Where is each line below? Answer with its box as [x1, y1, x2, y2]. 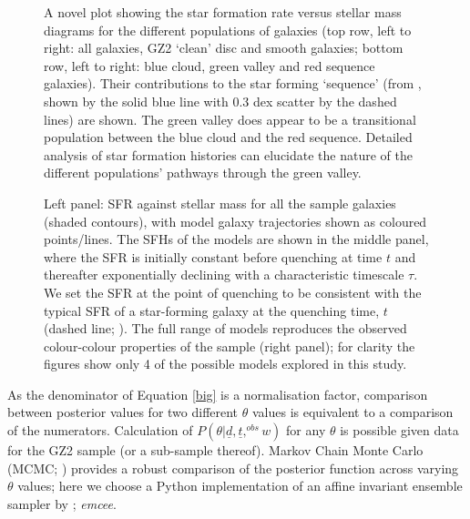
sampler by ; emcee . [7, 494, 117, 513]
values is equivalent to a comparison [251, 402, 454, 422]
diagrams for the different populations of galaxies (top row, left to [44, 20, 412, 39]
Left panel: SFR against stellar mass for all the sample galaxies [44, 193, 396, 212]
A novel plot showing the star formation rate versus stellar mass [44, 3, 402, 21]
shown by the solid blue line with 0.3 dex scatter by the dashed [44, 91, 397, 110]
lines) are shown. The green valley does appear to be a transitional [44, 109, 416, 128]
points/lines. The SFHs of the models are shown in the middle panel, [44, 229, 429, 249]
